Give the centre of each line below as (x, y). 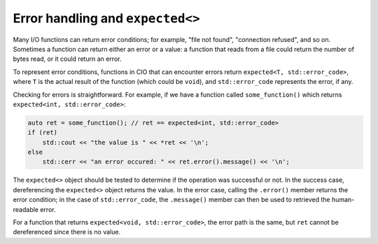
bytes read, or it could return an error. (67, 59)
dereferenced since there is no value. (67, 232)
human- (343, 200)
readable (26, 209)
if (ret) (43, 132)
